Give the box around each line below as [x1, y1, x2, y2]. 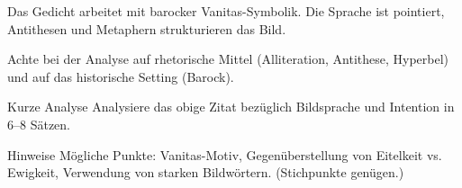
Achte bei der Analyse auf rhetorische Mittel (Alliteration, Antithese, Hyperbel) [7, 49, 449, 68]
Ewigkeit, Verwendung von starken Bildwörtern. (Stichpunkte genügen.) [7, 163, 404, 182]
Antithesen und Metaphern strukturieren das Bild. [7, 19, 286, 38]
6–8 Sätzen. [7, 114, 70, 133]
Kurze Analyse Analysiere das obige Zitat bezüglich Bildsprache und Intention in [7, 97, 455, 116]
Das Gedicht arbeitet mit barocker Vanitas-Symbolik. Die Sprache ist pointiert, [7, 2, 445, 20]
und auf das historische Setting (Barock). [7, 67, 234, 85]
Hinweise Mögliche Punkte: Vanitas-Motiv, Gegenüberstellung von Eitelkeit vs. [7, 145, 442, 164]
